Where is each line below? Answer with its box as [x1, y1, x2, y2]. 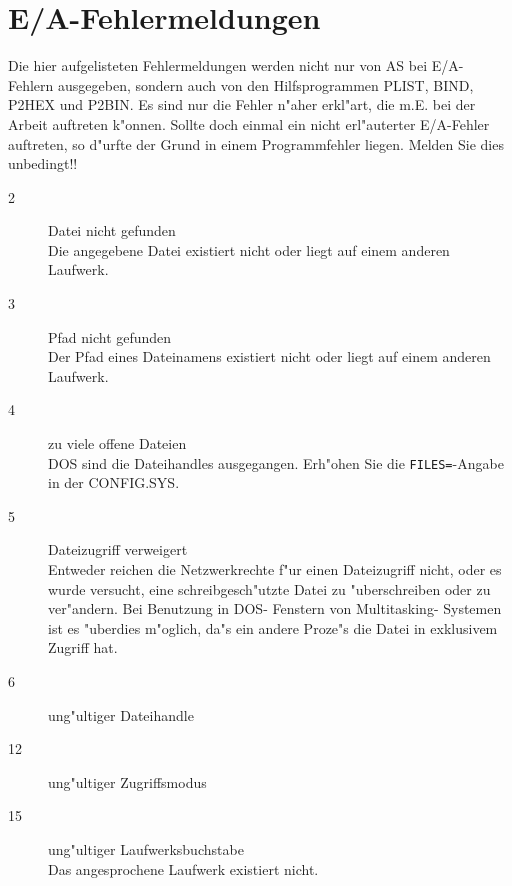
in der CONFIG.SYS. [48, 472, 180, 493]
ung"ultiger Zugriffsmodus [48, 771, 207, 792]
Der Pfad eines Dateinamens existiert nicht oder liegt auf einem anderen [48, 346, 491, 367]
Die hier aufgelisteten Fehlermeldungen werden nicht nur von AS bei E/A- [8, 55, 464, 76]
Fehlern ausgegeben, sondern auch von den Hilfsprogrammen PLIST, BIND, [8, 74, 474, 95]
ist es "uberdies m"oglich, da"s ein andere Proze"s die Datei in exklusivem [48, 617, 498, 638]
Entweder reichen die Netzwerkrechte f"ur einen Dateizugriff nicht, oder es [48, 559, 502, 580]
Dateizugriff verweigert [48, 539, 188, 560]
